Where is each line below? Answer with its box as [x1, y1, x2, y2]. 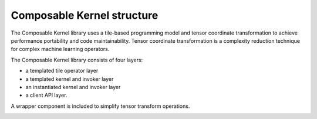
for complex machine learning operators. [11, 46, 110, 53]
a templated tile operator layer [25, 67, 99, 74]
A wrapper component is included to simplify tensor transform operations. [11, 103, 190, 110]
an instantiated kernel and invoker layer [25, 83, 121, 90]
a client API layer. [25, 91, 68, 99]
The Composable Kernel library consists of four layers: [11, 56, 143, 63]
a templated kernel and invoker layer [25, 75, 114, 82]
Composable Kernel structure [11, 9, 158, 22]
